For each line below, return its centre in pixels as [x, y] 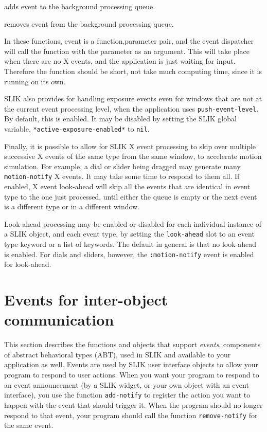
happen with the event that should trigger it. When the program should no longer [133, 404]
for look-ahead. [28, 264]
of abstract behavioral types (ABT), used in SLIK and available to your [118, 354]
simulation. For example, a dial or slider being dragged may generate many [122, 166]
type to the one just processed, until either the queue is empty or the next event [131, 196]
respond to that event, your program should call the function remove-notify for [131, 415]
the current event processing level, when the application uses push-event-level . [131, 108]
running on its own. [35, 81]
